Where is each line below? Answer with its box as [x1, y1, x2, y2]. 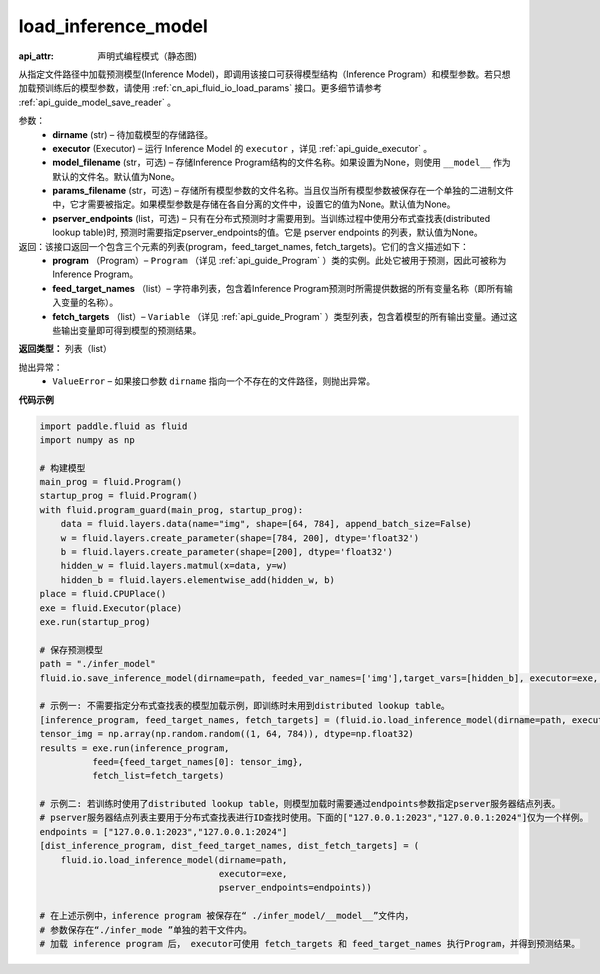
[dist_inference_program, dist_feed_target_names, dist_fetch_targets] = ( [39, 840, 420, 852]
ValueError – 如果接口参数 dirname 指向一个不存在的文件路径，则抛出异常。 [52, 375, 376, 387]
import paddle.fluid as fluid [39, 420, 188, 432]
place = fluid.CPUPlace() [39, 588, 167, 600]
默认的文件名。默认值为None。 [52, 170, 180, 182]
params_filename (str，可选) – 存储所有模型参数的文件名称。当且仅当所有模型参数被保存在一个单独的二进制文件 [52, 185, 514, 197]
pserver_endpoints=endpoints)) [218, 882, 372, 894]
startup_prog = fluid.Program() [39, 490, 199, 502]
